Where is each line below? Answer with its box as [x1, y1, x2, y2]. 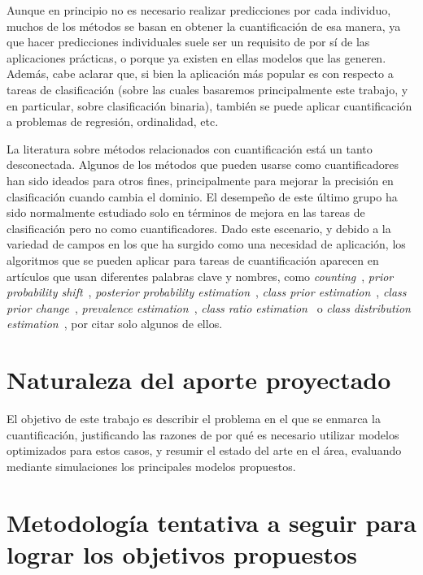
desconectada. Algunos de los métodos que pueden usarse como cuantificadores [7, 156, 399, 173]
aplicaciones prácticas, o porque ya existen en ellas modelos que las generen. [7, 49, 386, 66]
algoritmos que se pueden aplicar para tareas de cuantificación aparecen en [7, 251, 379, 268]
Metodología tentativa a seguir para [7, 505, 416, 538]
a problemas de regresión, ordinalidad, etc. [7, 113, 219, 130]
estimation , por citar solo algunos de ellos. [7, 315, 223, 332]
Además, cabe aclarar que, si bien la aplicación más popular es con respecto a [7, 65, 394, 82]
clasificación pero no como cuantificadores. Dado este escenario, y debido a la [7, 219, 391, 236]
